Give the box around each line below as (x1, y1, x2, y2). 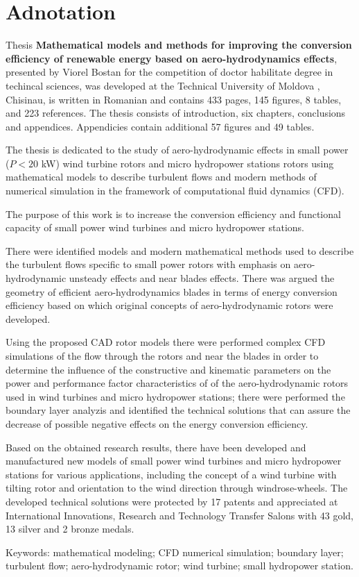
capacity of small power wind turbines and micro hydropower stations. (6, 220, 305, 235)
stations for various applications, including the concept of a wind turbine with (6, 467, 337, 481)
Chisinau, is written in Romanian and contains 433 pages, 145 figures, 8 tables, (6, 92, 342, 106)
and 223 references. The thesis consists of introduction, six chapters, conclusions (6, 106, 346, 120)
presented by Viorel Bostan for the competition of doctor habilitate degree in (6, 65, 333, 79)
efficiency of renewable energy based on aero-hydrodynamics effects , (6, 51, 338, 65)
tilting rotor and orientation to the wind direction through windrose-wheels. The (6, 480, 348, 495)
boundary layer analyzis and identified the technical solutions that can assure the (6, 403, 351, 417)
